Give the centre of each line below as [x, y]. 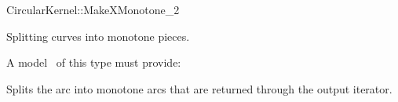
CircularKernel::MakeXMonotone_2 [93, 9]
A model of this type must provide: [94, 62]
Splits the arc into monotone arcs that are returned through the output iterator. [199, 88]
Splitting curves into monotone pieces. [98, 36]
